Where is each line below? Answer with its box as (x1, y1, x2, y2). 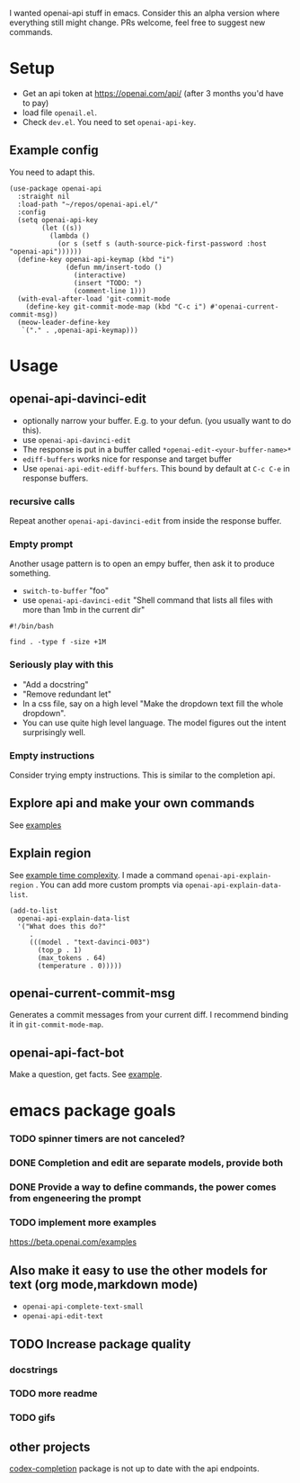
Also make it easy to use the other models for (9, 1263, 268, 1278)
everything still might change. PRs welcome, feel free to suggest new (9, 17, 266, 28)
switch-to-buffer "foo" (22, 585, 110, 597)
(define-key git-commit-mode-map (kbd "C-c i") (25, 301, 207, 311)
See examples (9, 819, 62, 831)
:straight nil (17, 192, 70, 201)
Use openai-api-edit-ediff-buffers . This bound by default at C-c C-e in (22, 463, 290, 473)
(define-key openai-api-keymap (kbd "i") (17, 255, 175, 264)
